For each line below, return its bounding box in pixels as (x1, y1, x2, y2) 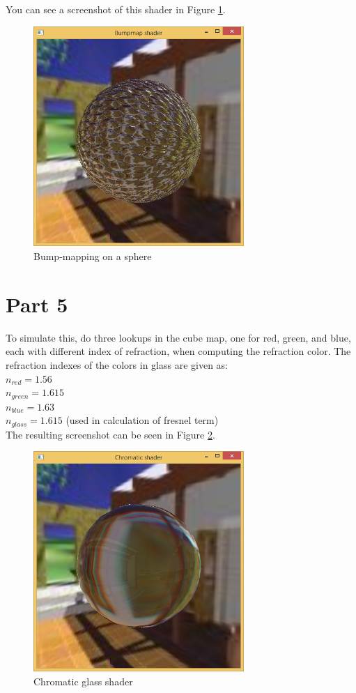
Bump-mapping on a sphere (33, 249, 152, 264)
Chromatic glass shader (33, 673, 133, 688)
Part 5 (6, 289, 68, 318)
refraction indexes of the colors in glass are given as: (6, 357, 229, 372)
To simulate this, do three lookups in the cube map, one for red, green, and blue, (6, 330, 351, 344)
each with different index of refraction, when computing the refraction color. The (6, 344, 351, 358)
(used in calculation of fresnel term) (65, 413, 219, 427)
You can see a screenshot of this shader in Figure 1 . (6, 2, 226, 16)
